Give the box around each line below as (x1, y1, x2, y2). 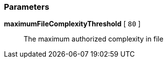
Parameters (4, 2, 49, 12)
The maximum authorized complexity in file (24, 35, 164, 43)
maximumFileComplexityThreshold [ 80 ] (4, 20, 141, 28)
